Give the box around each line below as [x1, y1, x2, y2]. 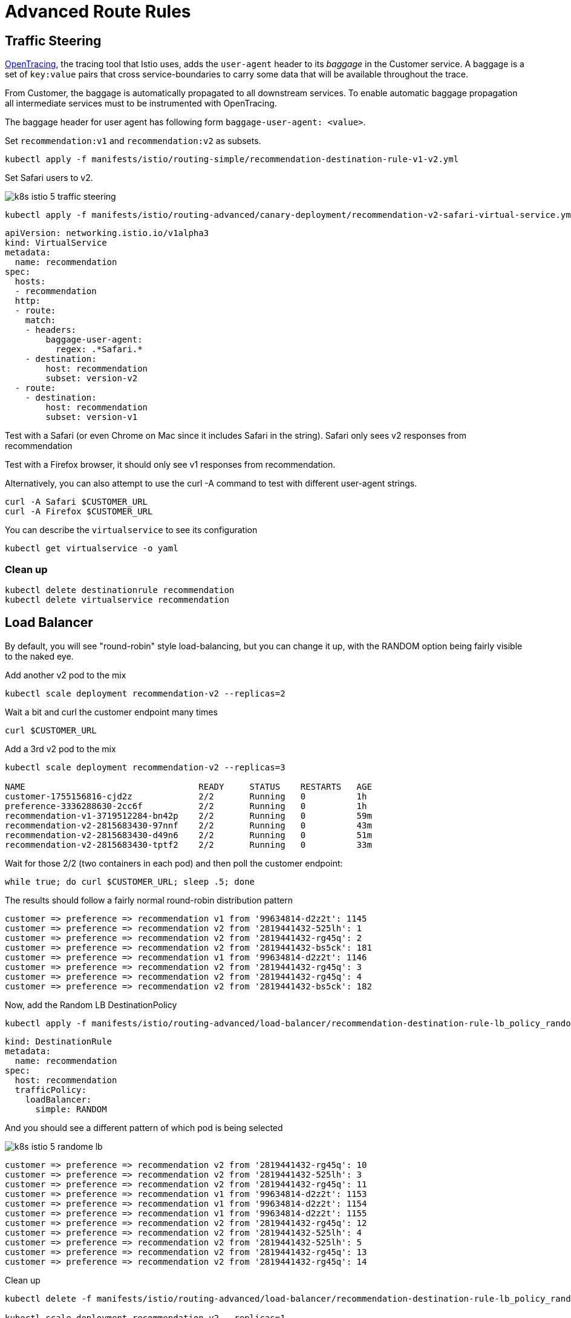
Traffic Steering [5, 33, 102, 48]
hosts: [15, 277, 46, 287]
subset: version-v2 [45, 373, 138, 384]
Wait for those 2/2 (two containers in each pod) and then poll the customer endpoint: [5, 857, 343, 868]
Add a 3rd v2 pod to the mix [5, 743, 116, 754]
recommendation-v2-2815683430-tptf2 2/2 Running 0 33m [5, 839, 372, 850]
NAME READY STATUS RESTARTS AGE [5, 781, 372, 792]
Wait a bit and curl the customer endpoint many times [5, 706, 218, 717]
